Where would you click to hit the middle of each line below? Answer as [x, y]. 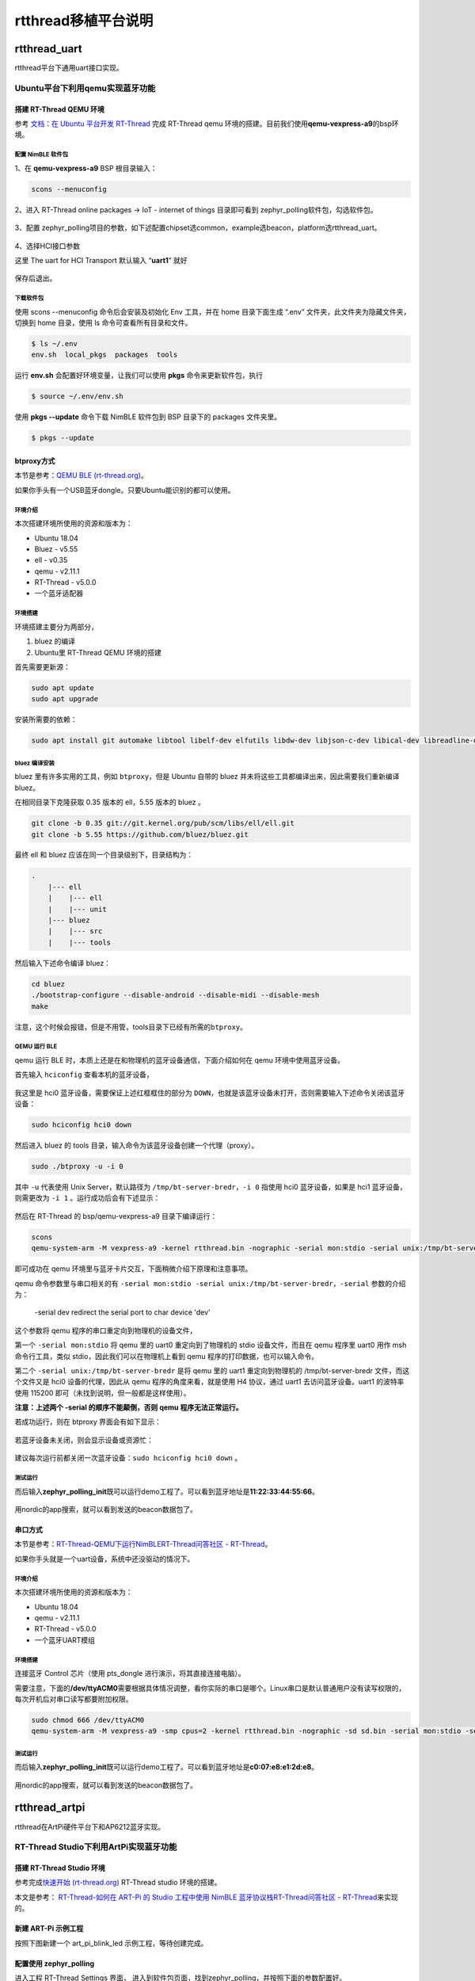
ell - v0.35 [51, 560]
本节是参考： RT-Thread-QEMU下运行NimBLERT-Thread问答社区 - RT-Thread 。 [143, 1544]
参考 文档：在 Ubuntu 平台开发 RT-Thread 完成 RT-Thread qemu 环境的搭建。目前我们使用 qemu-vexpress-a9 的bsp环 [207, 124]
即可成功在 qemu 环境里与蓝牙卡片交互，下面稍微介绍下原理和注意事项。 [133, 1269]
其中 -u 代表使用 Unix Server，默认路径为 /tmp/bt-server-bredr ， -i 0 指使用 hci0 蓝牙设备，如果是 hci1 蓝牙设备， [211, 1187]
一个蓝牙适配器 [59, 594]
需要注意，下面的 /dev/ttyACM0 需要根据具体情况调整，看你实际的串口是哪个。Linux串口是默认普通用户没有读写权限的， [210, 1688]
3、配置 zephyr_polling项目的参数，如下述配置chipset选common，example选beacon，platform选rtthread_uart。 [198, 228]
